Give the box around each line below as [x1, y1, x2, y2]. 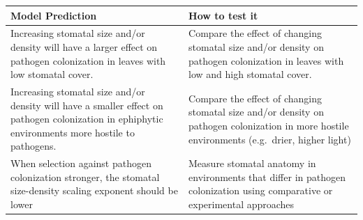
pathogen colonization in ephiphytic [10, 111, 163, 126]
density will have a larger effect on [10, 39, 158, 54]
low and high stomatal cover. [188, 67, 312, 81]
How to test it [188, 8, 258, 22]
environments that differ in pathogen [188, 169, 346, 184]
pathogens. [10, 139, 57, 153]
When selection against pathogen [10, 156, 151, 171]
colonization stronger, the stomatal [10, 169, 160, 184]
